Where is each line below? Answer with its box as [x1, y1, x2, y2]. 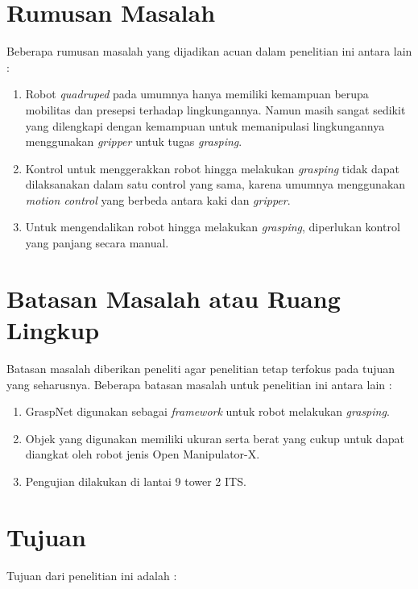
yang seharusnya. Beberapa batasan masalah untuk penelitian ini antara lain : [6, 375, 392, 392]
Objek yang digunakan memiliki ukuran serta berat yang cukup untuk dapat [25, 429, 404, 446]
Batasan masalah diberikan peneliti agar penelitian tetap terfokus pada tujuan [6, 359, 395, 376]
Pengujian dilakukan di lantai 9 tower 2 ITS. [25, 472, 246, 489]
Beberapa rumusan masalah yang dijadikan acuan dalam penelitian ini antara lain [6, 43, 412, 60]
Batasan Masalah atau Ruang [6, 281, 341, 314]
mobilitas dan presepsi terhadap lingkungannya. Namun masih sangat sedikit [25, 101, 406, 118]
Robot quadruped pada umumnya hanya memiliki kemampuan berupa [25, 85, 369, 102]
